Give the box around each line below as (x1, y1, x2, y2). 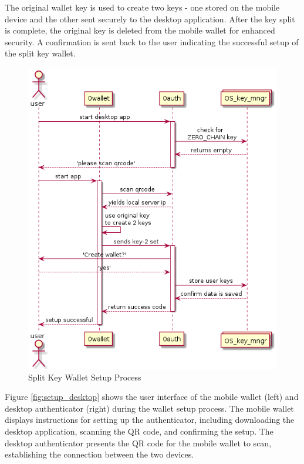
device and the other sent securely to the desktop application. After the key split (5, 12, 295, 25)
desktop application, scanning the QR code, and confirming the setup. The (5, 425, 273, 437)
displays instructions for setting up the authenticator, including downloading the (5, 413, 295, 426)
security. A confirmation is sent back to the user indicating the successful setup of (5, 35, 299, 48)
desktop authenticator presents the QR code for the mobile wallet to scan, (5, 436, 272, 449)
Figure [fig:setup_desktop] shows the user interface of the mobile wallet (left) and (5, 390, 299, 403)
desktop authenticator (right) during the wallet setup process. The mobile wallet (5, 402, 294, 414)
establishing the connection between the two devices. (5, 448, 194, 460)
